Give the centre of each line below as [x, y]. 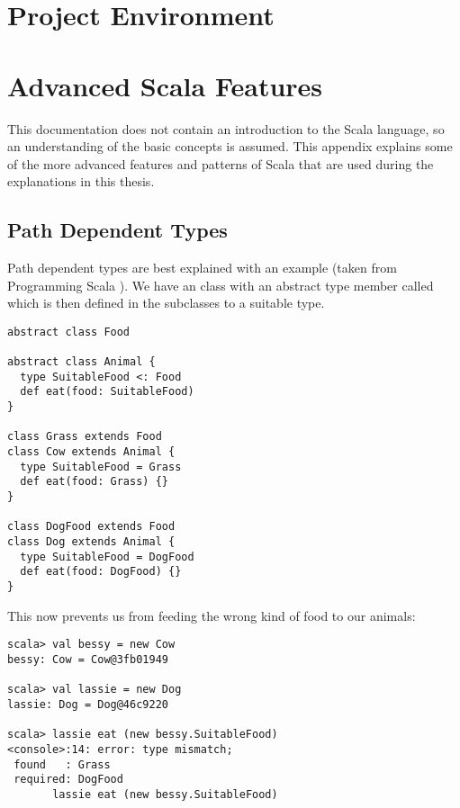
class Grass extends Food [85, 437]
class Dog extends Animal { [91, 542]
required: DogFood [68, 780]
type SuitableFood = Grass [101, 467]
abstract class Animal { [81, 362]
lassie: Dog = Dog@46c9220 [88, 704]
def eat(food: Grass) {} [94, 482]
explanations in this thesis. [81, 181]
